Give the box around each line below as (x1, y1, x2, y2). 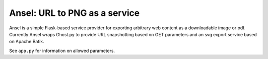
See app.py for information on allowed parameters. (9, 48, 115, 54)
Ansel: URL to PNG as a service (9, 7, 140, 18)
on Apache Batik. (9, 39, 44, 45)
